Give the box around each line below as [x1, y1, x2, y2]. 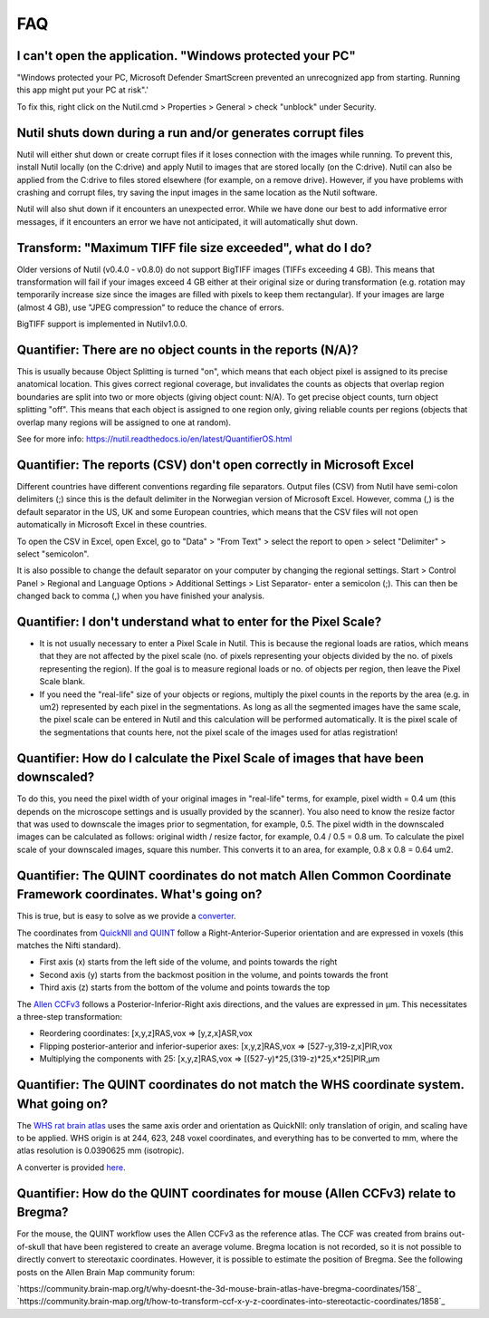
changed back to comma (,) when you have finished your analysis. [16, 590, 265, 602]
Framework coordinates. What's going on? [16, 887, 263, 902]
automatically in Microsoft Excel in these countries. [16, 519, 207, 530]
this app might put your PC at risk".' [16, 84, 149, 95]
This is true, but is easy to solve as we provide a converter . [16, 911, 236, 922]
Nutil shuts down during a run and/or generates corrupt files [16, 125, 365, 141]
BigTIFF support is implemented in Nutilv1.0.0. [16, 318, 187, 330]
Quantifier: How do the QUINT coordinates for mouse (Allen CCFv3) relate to [16, 1186, 456, 1201]
